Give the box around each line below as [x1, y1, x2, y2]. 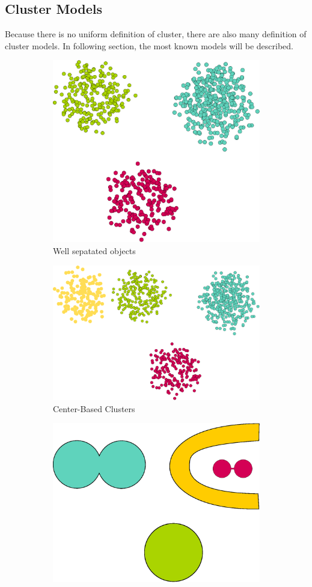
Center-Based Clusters [53, 402, 135, 415]
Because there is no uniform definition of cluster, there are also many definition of [5, 28, 307, 40]
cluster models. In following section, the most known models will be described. [5, 39, 294, 52]
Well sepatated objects [53, 245, 136, 257]
